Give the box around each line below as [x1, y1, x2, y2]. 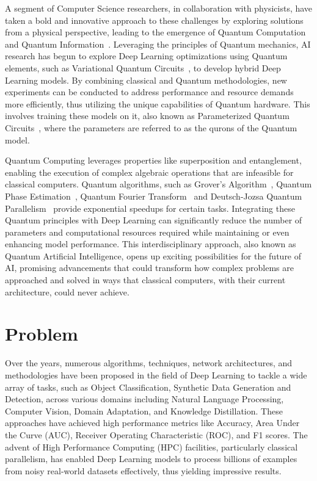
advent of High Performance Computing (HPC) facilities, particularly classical [5, 440, 298, 453]
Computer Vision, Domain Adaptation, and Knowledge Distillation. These [5, 404, 283, 417]
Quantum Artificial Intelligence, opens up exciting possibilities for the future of [5, 249, 302, 262]
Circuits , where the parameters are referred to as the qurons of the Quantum [5, 121, 297, 134]
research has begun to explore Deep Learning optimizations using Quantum [5, 49, 288, 62]
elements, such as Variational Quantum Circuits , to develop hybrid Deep [5, 61, 281, 74]
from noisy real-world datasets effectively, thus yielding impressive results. [5, 464, 282, 477]
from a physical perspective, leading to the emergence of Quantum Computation [5, 26, 306, 38]
